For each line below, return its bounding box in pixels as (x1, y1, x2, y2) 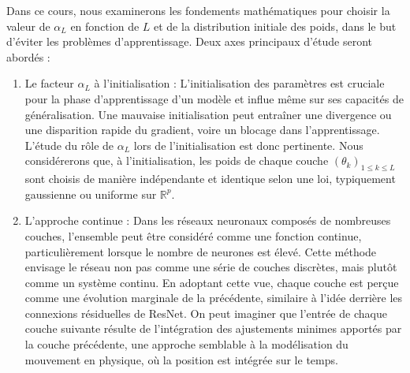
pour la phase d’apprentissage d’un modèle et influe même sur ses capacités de (24, 90, 404, 106)
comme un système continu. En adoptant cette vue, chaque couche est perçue (24, 274, 399, 290)
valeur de (6, 17, 50, 34)
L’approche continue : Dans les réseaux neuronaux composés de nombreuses (24, 212, 391, 229)
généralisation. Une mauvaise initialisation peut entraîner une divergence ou (24, 106, 392, 122)
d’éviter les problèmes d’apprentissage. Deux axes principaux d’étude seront (6, 33, 373, 50)
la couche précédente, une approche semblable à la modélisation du (24, 336, 348, 352)
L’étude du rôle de (24, 136, 114, 153)
